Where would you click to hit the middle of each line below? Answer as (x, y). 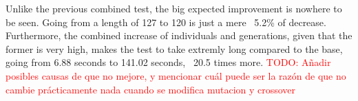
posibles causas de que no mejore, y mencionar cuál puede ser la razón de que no (176, 75)
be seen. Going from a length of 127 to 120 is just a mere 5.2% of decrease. (166, 22)
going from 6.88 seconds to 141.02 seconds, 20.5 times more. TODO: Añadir (168, 62)
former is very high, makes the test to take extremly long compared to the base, (174, 48)
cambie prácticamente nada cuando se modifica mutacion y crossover (151, 89)
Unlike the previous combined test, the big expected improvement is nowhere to (174, 8)
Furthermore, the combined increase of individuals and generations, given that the (179, 35)
